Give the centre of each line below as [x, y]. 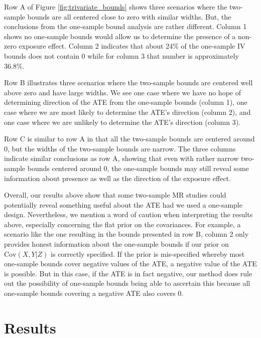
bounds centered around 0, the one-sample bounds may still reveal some [138, 168]
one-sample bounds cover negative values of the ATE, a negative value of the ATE [130, 264]
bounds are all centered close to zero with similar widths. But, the [129, 16]
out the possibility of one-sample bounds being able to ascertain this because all [127, 283]
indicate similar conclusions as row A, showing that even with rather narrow [121, 158]
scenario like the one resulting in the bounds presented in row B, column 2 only [126, 234]
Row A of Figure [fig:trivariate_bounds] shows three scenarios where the [116, 7]
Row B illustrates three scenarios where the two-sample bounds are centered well [128, 82]
